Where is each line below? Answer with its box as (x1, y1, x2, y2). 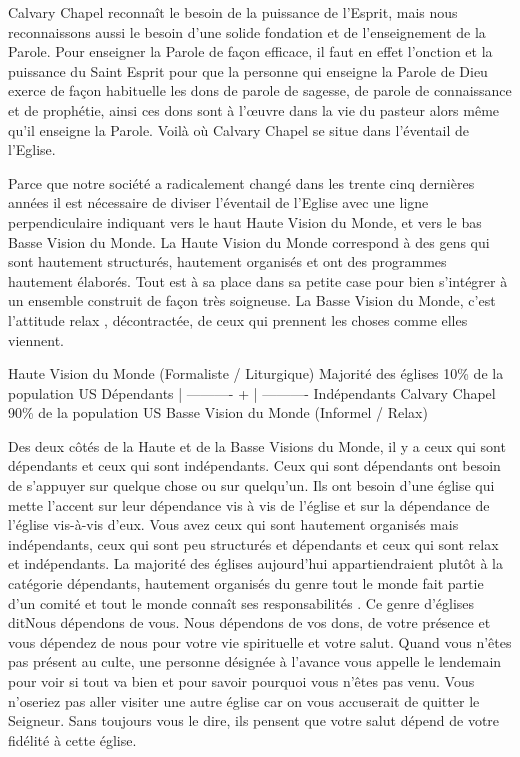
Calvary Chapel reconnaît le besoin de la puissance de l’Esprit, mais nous (8, 2, 458, 22)
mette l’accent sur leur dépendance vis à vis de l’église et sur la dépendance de (8, 494, 490, 515)
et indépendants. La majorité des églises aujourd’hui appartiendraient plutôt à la (8, 553, 503, 574)
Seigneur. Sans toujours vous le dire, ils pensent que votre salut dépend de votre (8, 710, 500, 731)
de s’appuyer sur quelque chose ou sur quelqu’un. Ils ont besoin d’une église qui (8, 475, 495, 496)
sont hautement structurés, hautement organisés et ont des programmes (8, 251, 447, 272)
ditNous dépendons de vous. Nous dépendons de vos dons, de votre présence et (8, 612, 491, 633)
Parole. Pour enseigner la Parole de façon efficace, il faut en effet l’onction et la (8, 41, 493, 62)
